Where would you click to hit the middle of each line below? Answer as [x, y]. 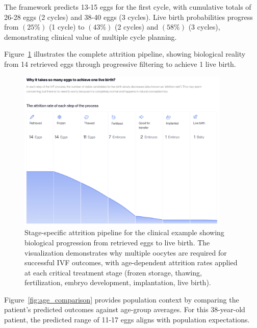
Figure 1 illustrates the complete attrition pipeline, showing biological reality [125, 54]
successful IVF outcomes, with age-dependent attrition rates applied [131, 262]
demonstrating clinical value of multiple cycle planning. [91, 36]
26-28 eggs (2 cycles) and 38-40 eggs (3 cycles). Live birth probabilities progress [128, 17]
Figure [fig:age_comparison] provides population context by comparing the [122, 299]
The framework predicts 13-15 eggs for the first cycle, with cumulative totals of [128, 7]
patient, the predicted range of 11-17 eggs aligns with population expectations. [127, 320]
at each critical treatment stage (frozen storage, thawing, [113, 272]
